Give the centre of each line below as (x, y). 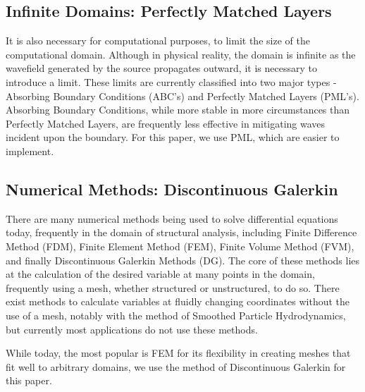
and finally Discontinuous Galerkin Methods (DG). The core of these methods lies (183, 260)
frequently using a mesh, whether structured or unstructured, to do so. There (173, 287)
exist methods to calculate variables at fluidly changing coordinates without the (178, 301)
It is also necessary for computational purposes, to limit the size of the (158, 41)
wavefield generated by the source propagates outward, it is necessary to (161, 68)
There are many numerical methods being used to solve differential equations (172, 218)
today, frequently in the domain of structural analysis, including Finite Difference (181, 232)
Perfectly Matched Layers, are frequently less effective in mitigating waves (166, 123)
